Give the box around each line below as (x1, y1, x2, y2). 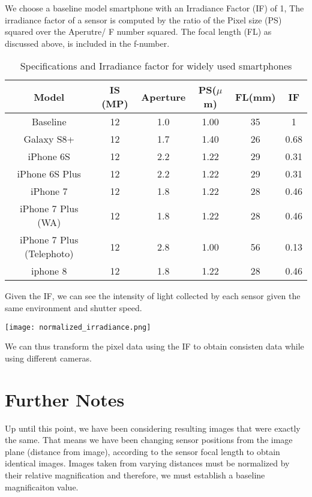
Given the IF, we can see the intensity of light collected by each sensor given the (5, 290, 301, 302)
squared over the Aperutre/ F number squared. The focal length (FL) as (5, 25, 272, 38)
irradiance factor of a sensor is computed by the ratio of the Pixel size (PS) (5, 13, 282, 26)
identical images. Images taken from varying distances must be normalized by (5, 457, 290, 469)
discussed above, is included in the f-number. (5, 37, 170, 49)
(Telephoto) (25, 246, 74, 261)
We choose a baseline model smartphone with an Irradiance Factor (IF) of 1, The (5, 2, 304, 14)
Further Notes (5, 387, 125, 411)
